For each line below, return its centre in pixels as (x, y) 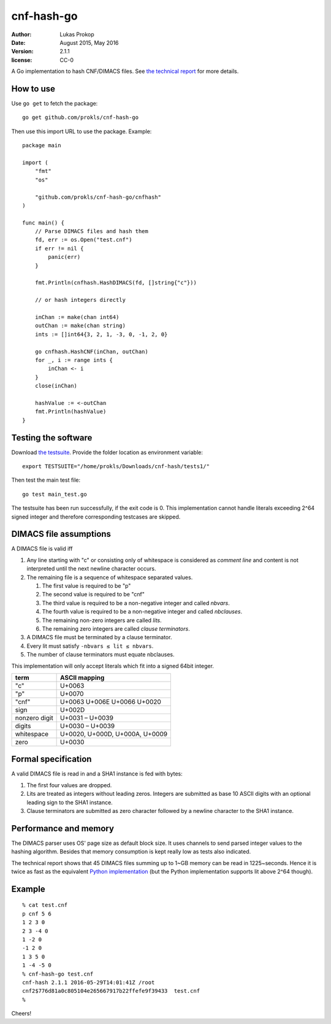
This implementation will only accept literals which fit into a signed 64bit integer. (113, 666)
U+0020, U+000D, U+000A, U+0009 (114, 734)
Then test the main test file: (46, 480)
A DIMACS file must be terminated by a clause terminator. (99, 637)
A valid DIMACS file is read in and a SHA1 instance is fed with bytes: (97, 774)
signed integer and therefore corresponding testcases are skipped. (96, 517)
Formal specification (51, 759)
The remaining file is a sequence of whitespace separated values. (110, 577)
